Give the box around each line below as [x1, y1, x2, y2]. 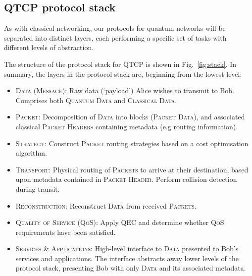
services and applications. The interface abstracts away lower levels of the [15, 253, 239, 263]
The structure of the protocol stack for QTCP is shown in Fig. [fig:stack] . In [4, 58, 237, 69]
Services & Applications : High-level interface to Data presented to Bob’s [15, 243, 239, 254]
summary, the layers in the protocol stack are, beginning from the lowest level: [4, 68, 242, 79]
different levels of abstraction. [4, 42, 94, 53]
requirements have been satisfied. [15, 226, 116, 237]
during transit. [15, 183, 60, 194]
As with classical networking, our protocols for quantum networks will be [4, 23, 226, 33]
